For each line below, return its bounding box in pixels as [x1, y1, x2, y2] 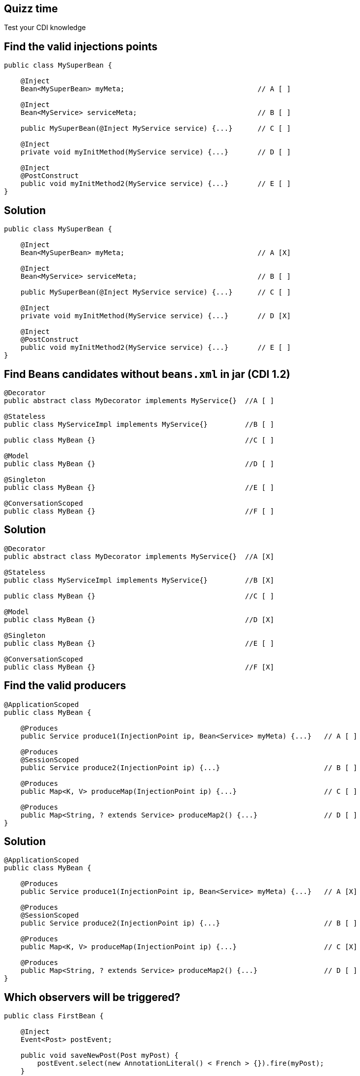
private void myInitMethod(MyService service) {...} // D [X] [20, 312, 291, 320]
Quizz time [4, 2, 58, 15]
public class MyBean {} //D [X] [4, 615, 274, 624]
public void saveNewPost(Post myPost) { [20, 1051, 179, 1060]
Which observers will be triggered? [4, 991, 180, 1003]
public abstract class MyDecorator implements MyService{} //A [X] [4, 552, 274, 560]
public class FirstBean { [4, 1012, 104, 1020]
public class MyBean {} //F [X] [4, 663, 274, 671]
